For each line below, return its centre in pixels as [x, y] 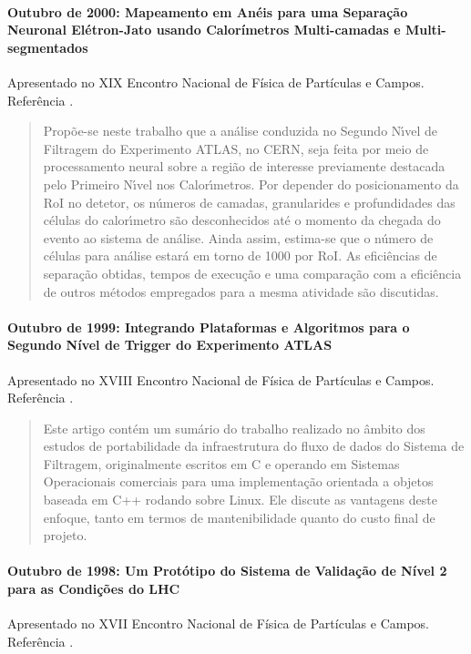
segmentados [48, 47]
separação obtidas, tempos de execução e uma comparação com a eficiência [252, 273]
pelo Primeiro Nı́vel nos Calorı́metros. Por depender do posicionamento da [251, 184]
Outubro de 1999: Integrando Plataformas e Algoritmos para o [209, 327]
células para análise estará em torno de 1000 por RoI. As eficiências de [240, 255]
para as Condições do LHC [94, 589]
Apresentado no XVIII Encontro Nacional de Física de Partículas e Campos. [221, 379]
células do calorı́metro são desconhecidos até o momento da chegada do [242, 220]
